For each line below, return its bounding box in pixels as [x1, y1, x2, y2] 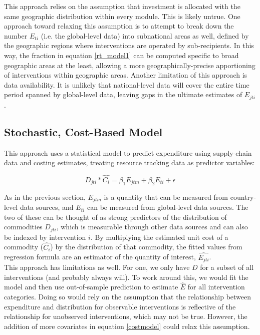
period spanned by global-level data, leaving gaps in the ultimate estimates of [4, 89, 242, 100]
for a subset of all [200, 261, 254, 272]
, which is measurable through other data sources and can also [56, 221, 248, 232]
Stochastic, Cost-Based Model [4, 124, 163, 139]
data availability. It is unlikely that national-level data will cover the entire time [4, 79, 249, 90]
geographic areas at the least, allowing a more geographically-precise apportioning [4, 60, 255, 70]
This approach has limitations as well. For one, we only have [4, 261, 190, 272]
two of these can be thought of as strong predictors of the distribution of [4, 211, 227, 222]
